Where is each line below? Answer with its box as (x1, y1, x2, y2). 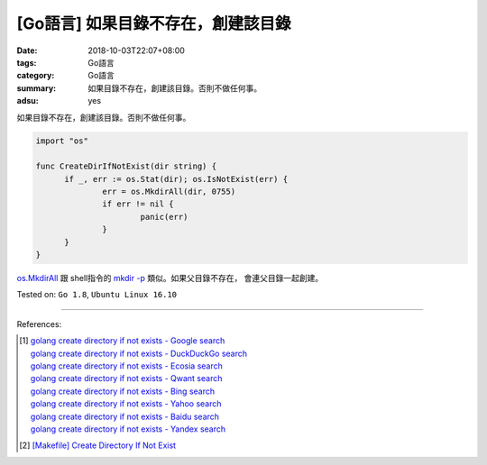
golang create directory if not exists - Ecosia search (30, 360, 223, 371)
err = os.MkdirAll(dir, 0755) (102, 187, 236, 197)
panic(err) (140, 212, 188, 222)
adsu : (16, 96, 40, 106)
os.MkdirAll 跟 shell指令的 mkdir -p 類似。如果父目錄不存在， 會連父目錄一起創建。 (16, 272, 324, 283)
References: (16, 318, 62, 329)
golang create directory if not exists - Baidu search (30, 411, 220, 422)
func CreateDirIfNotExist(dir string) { (35, 161, 216, 171)
